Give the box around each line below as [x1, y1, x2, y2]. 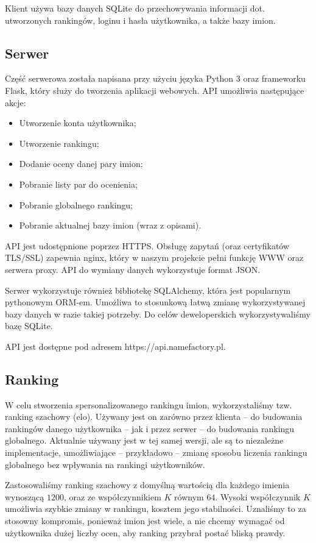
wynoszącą [5, 490, 44, 503]
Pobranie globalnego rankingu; [19, 198, 133, 211]
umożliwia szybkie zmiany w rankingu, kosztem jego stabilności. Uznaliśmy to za [5, 502, 306, 515]
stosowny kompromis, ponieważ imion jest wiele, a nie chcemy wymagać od [5, 514, 285, 527]
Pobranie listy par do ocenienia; [19, 177, 138, 190]
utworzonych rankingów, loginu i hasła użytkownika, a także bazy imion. [5, 13, 276, 26]
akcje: [5, 96, 26, 108]
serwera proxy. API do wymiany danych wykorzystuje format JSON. [5, 263, 261, 275]
